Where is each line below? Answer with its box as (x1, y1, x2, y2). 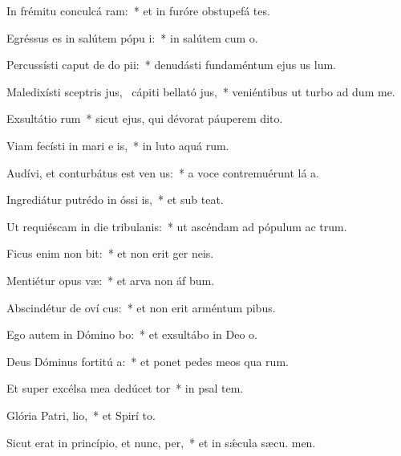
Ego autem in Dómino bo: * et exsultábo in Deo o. (6, 326, 257, 343)
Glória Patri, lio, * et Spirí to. (6, 406, 156, 423)
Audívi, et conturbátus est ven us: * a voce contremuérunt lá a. (6, 164, 319, 181)
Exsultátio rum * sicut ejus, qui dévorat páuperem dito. (6, 110, 283, 127)
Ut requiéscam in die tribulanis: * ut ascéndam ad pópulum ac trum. (6, 218, 347, 234)
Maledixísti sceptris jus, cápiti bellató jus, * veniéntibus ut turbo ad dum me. (6, 83, 395, 100)
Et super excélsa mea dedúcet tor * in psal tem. (6, 380, 244, 397)
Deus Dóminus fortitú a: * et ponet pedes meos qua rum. (6, 352, 289, 369)
